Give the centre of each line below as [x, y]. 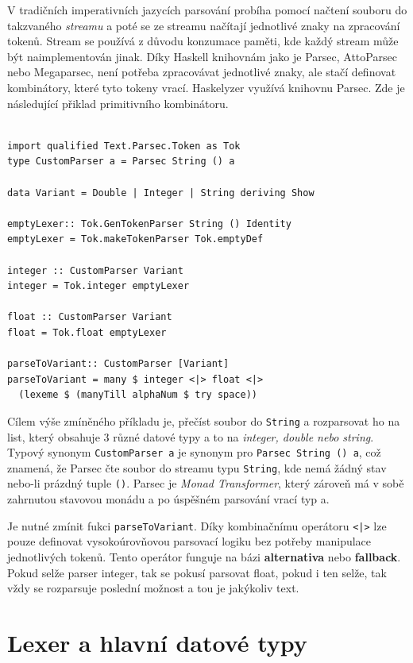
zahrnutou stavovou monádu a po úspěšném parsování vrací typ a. [168, 499]
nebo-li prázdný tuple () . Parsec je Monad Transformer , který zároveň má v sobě [206, 483]
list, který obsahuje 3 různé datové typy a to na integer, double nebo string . [191, 436]
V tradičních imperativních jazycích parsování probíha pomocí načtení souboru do [207, 10]
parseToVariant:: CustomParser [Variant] [118, 364]
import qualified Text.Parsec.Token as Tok [124, 146]
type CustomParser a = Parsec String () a [121, 162]
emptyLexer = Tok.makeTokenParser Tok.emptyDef [135, 239]
